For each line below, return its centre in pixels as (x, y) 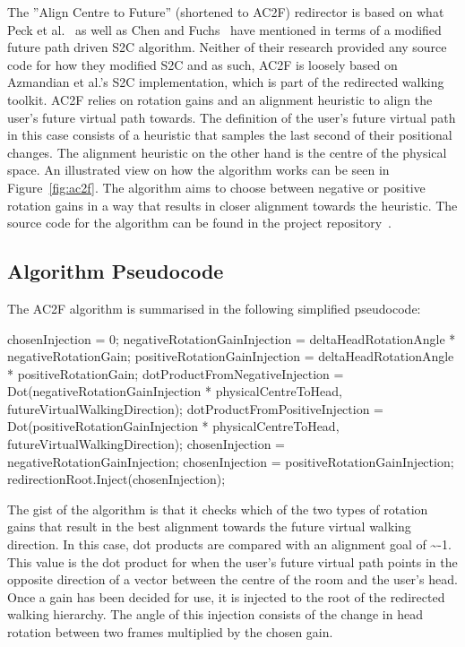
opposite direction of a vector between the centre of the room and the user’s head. (232, 579)
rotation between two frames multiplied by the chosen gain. (170, 632)
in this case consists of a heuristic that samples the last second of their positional (230, 135)
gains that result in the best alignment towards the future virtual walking (209, 526)
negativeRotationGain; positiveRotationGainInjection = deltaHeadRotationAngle (231, 356)
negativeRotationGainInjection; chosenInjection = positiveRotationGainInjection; (231, 461)
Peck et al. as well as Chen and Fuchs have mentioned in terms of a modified (224, 29)
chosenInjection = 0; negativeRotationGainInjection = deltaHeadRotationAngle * (232, 338)
